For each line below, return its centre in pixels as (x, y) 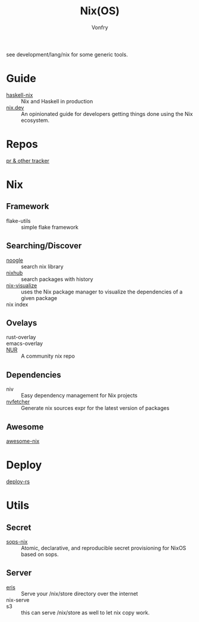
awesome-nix (23, 441)
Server (19, 573)
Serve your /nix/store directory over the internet (80, 593)
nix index (17, 304)
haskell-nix (20, 95)
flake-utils (18, 220)
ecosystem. (35, 120)
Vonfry (100, 27)
